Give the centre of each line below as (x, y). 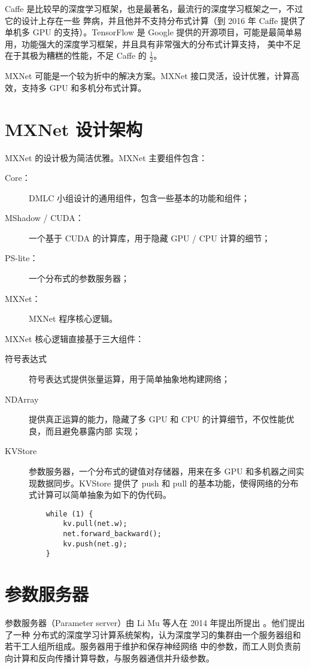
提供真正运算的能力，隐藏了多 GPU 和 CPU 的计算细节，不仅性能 (157, 419)
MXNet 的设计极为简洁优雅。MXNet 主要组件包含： (106, 157)
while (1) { (69, 514)
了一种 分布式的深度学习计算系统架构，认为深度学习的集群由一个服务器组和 (153, 634)
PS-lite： (22, 258)
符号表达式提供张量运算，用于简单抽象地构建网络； (129, 379)
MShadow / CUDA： (44, 218)
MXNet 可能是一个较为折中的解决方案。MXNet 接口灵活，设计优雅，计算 (148, 76)
